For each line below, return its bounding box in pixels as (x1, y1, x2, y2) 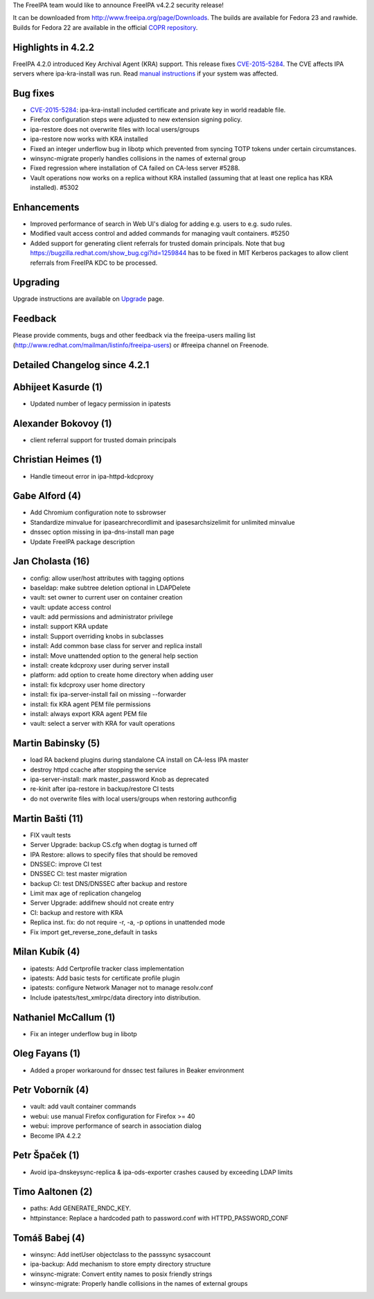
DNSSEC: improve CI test (30, 860, 102, 868)
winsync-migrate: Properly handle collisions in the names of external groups (30, 1279, 249, 1287)
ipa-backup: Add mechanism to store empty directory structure (30, 1260, 211, 1269)
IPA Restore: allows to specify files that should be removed (30, 850, 197, 859)
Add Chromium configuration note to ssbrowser (30, 508, 166, 516)
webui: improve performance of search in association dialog (30, 1122, 202, 1130)
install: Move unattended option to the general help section (30, 652, 199, 660)
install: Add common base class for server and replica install (30, 642, 202, 650)
